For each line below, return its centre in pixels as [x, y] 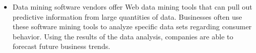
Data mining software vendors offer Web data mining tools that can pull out [132, 7]
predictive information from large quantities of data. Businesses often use [127, 16]
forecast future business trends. [61, 46]
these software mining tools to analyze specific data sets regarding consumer [132, 26]
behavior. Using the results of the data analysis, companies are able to [123, 36]
